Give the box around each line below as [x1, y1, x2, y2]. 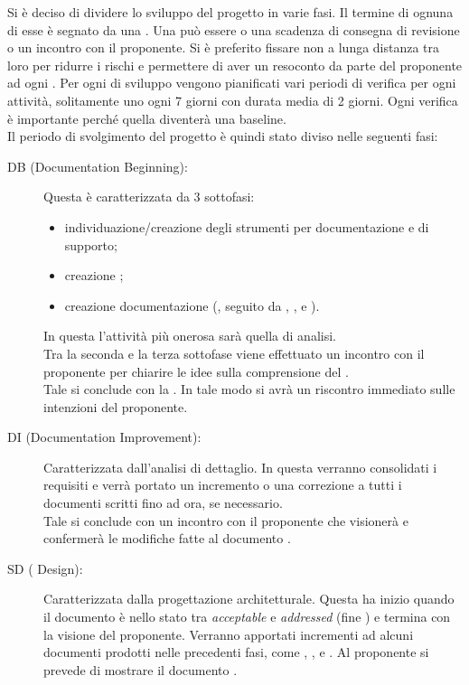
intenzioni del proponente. [43, 397, 188, 416]
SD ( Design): [7, 558, 83, 577]
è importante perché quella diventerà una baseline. [7, 108, 286, 127]
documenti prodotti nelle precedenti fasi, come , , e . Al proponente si [43, 643, 429, 662]
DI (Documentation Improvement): [7, 427, 202, 446]
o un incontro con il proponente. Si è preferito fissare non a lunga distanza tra [7, 38, 440, 57]
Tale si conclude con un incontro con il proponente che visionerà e [43, 511, 408, 530]
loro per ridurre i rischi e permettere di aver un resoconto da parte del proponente [7, 55, 463, 74]
